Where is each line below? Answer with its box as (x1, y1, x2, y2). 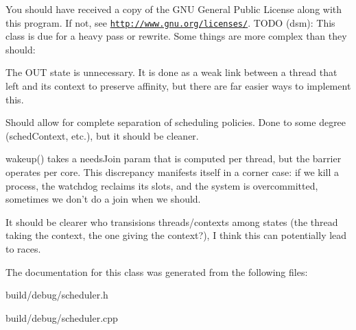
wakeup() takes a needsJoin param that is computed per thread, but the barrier (5, 151, 342, 166)
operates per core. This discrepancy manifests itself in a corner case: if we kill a (5, 165, 340, 179)
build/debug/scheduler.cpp (5, 310, 118, 325)
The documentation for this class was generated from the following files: (5, 264, 308, 279)
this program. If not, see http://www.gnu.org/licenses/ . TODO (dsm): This (5, 15, 335, 29)
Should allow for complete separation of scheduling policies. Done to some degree (5, 115, 346, 129)
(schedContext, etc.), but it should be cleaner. (5, 128, 199, 142)
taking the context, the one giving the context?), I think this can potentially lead (5, 228, 347, 242)
